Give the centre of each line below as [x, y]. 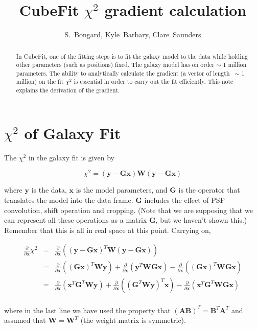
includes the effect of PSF [184, 200]
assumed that [25, 320]
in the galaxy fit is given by [71, 157]
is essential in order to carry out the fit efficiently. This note [154, 81]
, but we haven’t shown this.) [201, 220]
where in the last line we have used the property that [87, 310]
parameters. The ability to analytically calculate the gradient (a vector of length [123, 73]
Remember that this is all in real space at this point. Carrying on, [108, 230]
